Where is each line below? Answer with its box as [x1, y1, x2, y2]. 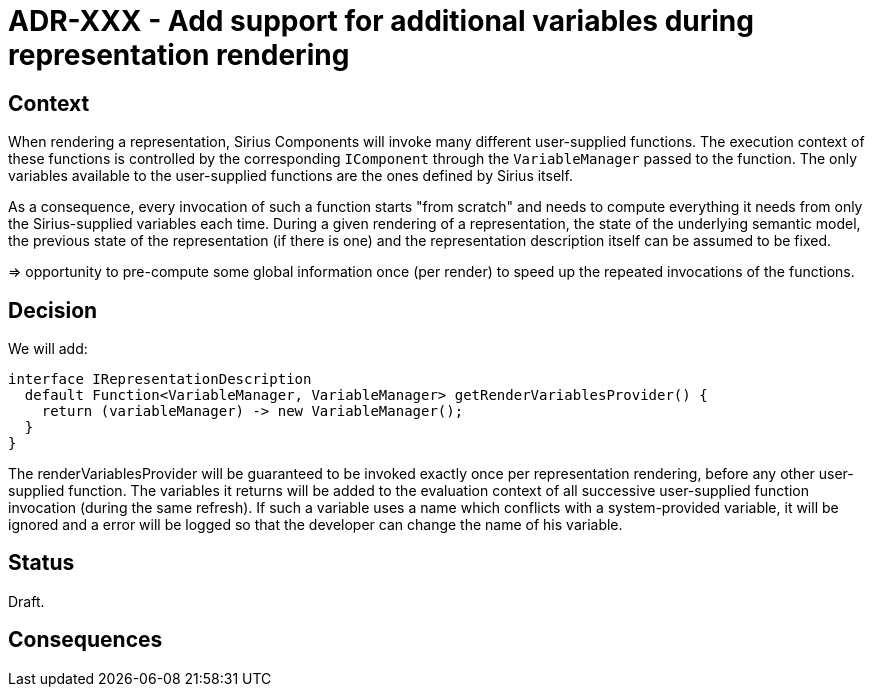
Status [8, 550, 75, 576]
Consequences [8, 627, 163, 653]
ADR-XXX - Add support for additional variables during [8, 4, 754, 38]
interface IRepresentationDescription [8, 371, 312, 388]
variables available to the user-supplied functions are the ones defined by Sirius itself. [8, 167, 573, 185]
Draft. [8, 592, 45, 610]
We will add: [8, 340, 88, 358]
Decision [8, 297, 98, 323]
